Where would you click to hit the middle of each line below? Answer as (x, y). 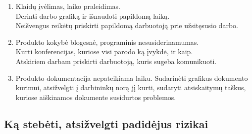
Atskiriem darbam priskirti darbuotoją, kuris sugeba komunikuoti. (116, 61)
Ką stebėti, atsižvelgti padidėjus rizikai (106, 123)
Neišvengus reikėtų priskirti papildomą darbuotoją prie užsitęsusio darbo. (127, 25)
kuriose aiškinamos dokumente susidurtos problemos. (96, 97)
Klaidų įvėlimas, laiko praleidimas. (68, 6)
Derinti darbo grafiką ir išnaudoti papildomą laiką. (93, 16)
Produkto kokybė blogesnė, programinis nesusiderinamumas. (107, 42)
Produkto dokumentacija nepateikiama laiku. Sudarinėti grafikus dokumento (132, 78)
